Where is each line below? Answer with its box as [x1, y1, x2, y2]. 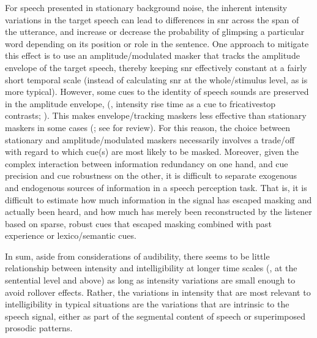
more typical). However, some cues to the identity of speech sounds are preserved [5, 85, 309, 98]
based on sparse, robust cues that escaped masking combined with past [5, 217, 272, 230]
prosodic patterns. [5, 321, 73, 334]
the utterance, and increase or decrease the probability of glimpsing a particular [5, 25, 305, 38]
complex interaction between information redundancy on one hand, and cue [5, 157, 288, 170]
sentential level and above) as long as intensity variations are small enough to [5, 274, 296, 287]
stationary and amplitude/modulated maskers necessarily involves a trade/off [5, 133, 295, 146]
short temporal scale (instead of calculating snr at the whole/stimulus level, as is [5, 73, 308, 86]
